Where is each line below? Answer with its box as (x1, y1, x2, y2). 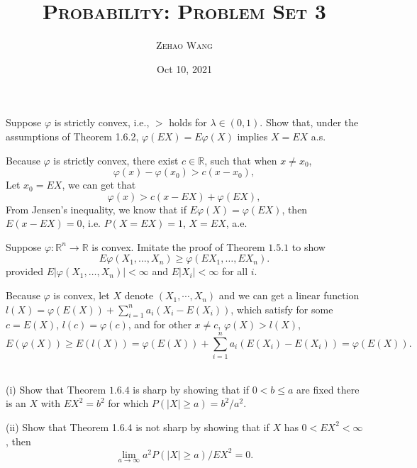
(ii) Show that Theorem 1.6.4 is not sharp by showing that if (6, 419, 269, 434)
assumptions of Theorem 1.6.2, (6, 128, 139, 143)
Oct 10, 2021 (157, 61, 212, 76)
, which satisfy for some (230, 301, 333, 316)
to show (291, 239, 326, 254)
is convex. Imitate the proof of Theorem (91, 239, 265, 254)
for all (221, 264, 248, 279)
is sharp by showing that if (133, 381, 249, 396)
